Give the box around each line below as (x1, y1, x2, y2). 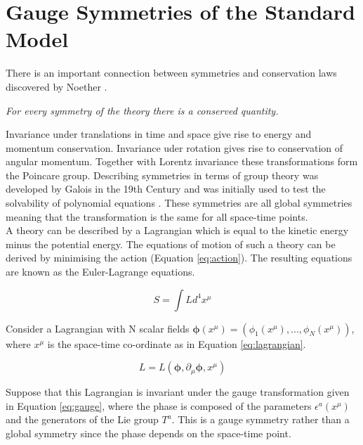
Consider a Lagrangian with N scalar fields (6, 321, 190, 335)
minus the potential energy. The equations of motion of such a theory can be (6, 236, 336, 251)
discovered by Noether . (6, 79, 107, 93)
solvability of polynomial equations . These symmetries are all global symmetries (6, 195, 352, 210)
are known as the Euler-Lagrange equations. (6, 264, 195, 279)
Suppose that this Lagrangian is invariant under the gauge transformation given (6, 385, 350, 399)
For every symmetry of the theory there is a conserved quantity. (6, 103, 279, 117)
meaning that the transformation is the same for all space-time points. (6, 209, 308, 224)
